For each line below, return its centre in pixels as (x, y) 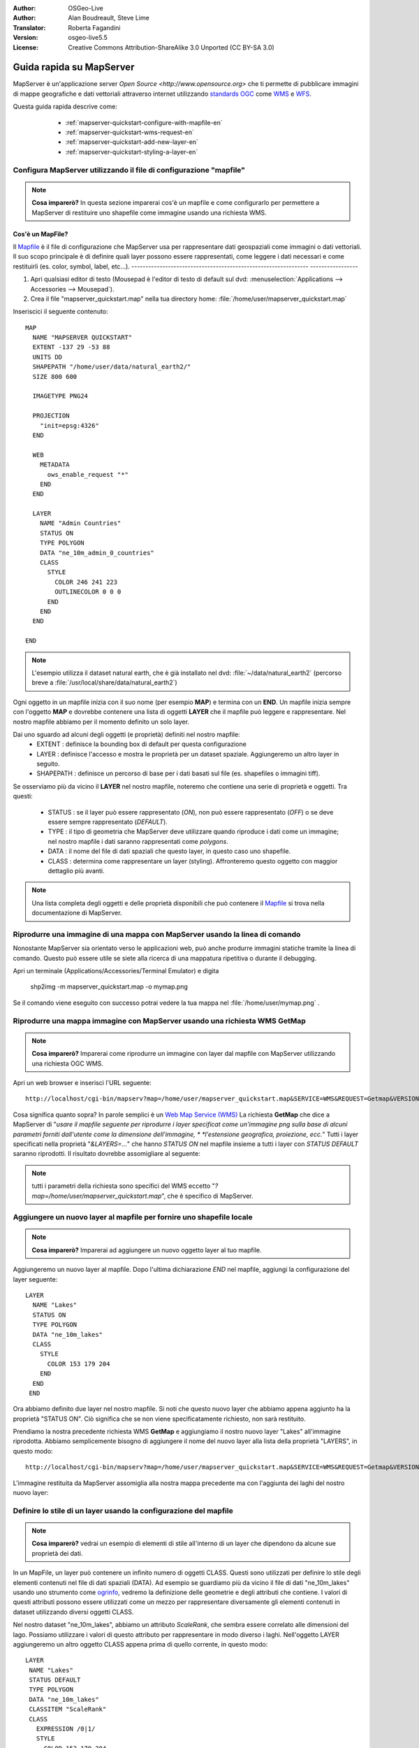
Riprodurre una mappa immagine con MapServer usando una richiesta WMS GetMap (160, 1021)
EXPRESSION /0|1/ (66, 1729)
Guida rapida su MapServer (74, 67)
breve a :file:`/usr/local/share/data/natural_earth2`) (104, 682)
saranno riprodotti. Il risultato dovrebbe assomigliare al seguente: (106, 1154)
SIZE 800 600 (55, 377)
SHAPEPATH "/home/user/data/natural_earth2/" (112, 367)
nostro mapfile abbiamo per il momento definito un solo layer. (101, 722)
